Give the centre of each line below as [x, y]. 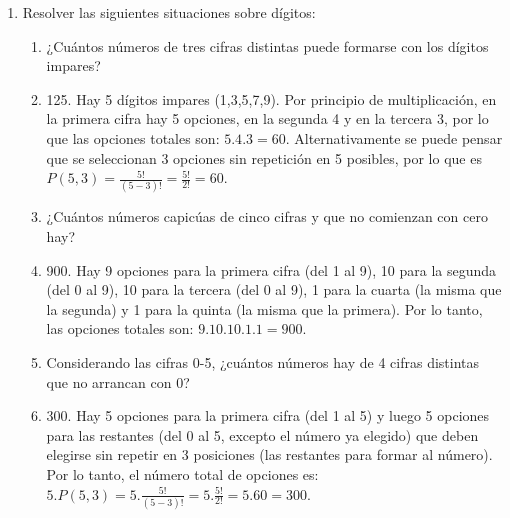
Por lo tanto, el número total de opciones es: [182, 474]
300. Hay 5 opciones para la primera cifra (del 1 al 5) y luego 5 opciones [268, 415]
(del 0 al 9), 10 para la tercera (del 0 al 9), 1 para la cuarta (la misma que [274, 289]
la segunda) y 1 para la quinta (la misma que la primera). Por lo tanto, [264, 308]
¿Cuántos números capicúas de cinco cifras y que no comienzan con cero [267, 216]
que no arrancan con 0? [118, 381]
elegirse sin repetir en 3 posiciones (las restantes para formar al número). [269, 454]
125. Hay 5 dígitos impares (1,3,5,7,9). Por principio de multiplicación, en [271, 98]
